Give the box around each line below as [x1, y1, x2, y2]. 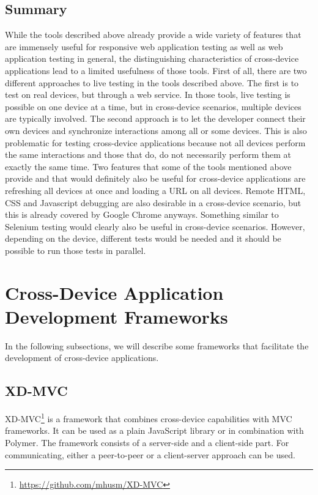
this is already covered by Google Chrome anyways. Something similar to [5, 208, 279, 221]
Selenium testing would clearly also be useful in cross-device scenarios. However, [5, 220, 305, 233]
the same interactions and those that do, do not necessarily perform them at [5, 148, 291, 161]
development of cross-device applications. [5, 351, 159, 364]
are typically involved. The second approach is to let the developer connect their [5, 112, 306, 125]
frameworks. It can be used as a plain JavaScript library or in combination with [5, 424, 304, 437]
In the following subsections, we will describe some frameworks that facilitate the [5, 339, 309, 352]
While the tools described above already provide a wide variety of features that [5, 28, 301, 41]
